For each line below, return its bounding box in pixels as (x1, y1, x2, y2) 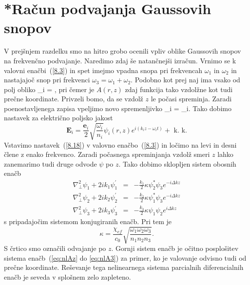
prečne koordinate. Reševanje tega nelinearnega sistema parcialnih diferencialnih (4, 262, 244, 272)
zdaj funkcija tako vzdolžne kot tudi (125, 84, 233, 94)
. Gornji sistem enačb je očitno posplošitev (111, 243, 239, 253)
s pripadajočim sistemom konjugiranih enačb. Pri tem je (4, 216, 172, 226)
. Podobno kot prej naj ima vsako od (131, 75, 240, 85)
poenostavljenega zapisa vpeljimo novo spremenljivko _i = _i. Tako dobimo (4, 103, 231, 113)
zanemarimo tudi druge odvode (4, 158, 97, 169)
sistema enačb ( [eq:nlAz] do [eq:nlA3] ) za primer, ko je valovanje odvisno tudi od (4, 252, 247, 263)
